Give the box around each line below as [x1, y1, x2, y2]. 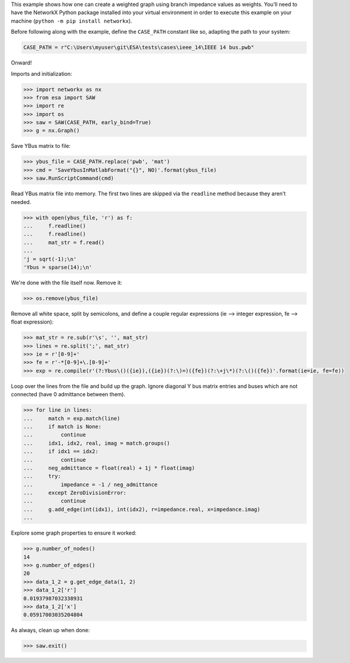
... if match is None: [23, 423, 102, 430]
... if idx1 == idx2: [23, 448, 99, 455]
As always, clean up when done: [11, 627, 90, 634]
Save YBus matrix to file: [11, 143, 71, 150]
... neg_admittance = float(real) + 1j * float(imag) [23, 464, 195, 471]
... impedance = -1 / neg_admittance [23, 481, 158, 488]
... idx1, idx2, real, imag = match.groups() [23, 439, 170, 447]
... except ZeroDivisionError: [23, 490, 127, 496]
